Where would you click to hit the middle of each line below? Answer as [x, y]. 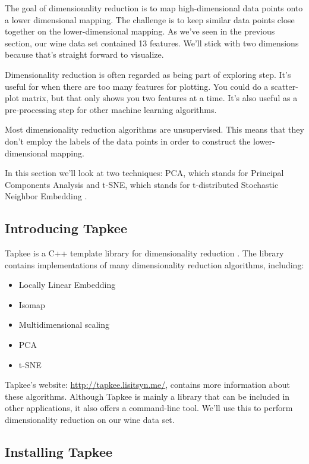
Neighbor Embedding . [46, 196]
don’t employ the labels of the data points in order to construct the [128, 141]
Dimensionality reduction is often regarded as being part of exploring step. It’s [148, 74]
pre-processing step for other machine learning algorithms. [111, 109]
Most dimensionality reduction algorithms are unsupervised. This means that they [154, 129]
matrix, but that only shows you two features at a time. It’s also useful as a [160, 98]
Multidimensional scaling [64, 325]
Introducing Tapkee [66, 228]
